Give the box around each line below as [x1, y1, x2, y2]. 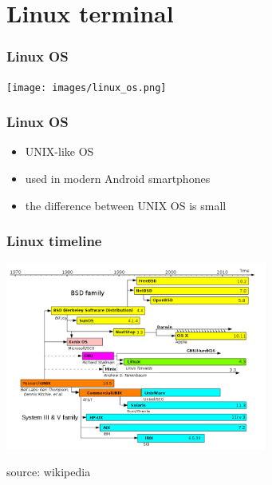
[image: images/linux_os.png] [6, 81, 167, 93]
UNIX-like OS [25, 143, 94, 160]
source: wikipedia [6, 463, 91, 480]
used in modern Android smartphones [25, 170, 211, 187]
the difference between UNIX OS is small [25, 197, 227, 213]
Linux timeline [6, 231, 102, 251]
